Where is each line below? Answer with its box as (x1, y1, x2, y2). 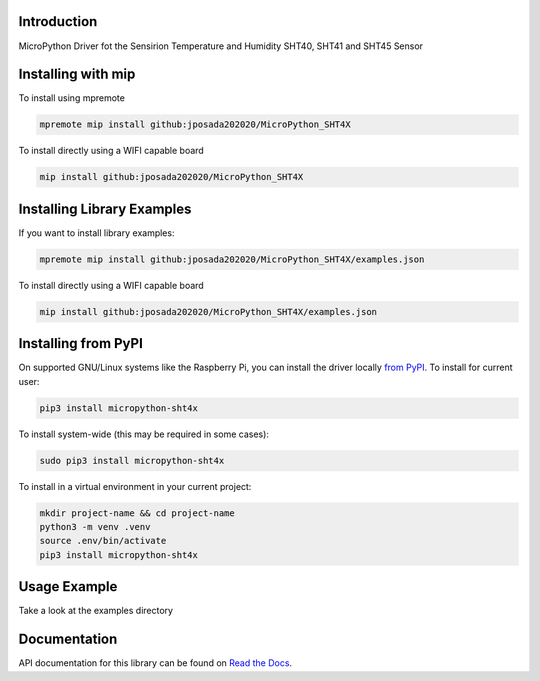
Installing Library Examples (18, 200, 192, 217)
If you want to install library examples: (18, 226, 175, 239)
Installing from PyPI (18, 335, 144, 352)
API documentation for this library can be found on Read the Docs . (18, 657, 293, 669)
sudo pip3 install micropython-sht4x (39, 455, 225, 466)
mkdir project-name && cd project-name (39, 507, 235, 519)
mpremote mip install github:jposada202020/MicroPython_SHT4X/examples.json (39, 253, 425, 265)
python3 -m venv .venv (39, 521, 151, 533)
